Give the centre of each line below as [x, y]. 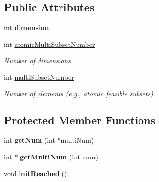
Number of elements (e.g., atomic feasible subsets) [79, 93]
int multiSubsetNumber [39, 77]
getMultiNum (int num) [59, 156]
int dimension [27, 28]
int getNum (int [30, 140]
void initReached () [36, 173]
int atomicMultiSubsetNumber [50, 44]
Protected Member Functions [80, 120]
